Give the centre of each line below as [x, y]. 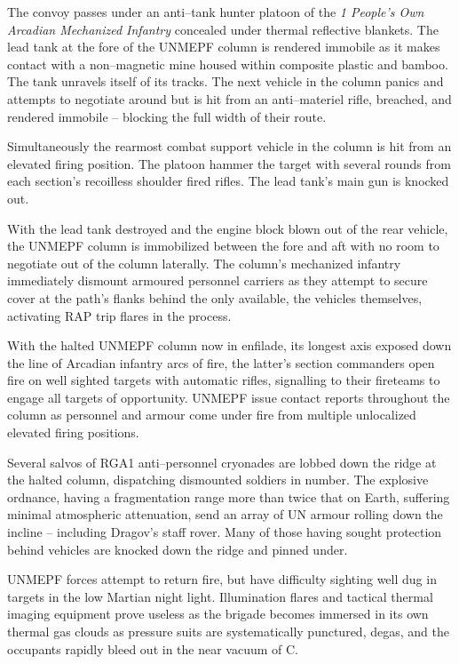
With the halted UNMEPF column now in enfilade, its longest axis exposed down [229, 345]
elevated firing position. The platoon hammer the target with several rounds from [229, 163]
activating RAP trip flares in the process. [119, 315]
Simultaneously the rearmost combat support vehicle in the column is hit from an [229, 146]
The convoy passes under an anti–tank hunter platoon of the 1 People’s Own [216, 12]
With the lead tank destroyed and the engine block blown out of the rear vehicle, [228, 228]
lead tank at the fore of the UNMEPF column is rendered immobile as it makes [224, 47]
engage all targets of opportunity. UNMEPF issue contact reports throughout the [229, 397]
